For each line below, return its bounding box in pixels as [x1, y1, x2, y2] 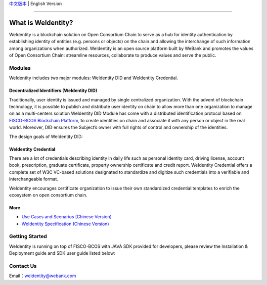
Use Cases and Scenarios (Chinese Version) [21, 214, 112, 220]
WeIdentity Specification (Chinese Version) [21, 221, 109, 227]
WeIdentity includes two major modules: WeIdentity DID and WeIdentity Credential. [9, 75, 178, 81]
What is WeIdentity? [9, 18, 74, 27]
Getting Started [9, 233, 47, 240]
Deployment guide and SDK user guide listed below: [9, 250, 116, 256]
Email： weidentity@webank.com [9, 273, 76, 279]
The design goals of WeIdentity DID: [9, 134, 83, 140]
